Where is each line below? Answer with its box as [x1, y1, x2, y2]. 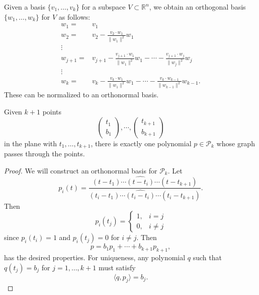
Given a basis [4, 2, 45, 12]
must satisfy [98, 262, 136, 272]
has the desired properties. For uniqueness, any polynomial [4, 252, 186, 263]
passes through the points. [4, 148, 85, 159]
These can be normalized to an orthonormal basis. [4, 89, 159, 100]
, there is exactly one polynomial [91, 138, 192, 148]
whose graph [216, 138, 255, 148]
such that [193, 252, 222, 263]
